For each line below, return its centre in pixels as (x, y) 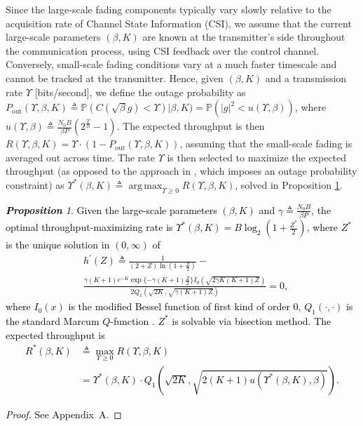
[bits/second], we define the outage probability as (140, 92)
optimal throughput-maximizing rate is (89, 227)
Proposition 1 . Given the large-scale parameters (111, 209)
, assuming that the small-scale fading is (266, 144)
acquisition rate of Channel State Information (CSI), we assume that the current (179, 23)
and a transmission (306, 78)
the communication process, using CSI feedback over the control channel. (163, 50)
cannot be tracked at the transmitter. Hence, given (115, 78)
